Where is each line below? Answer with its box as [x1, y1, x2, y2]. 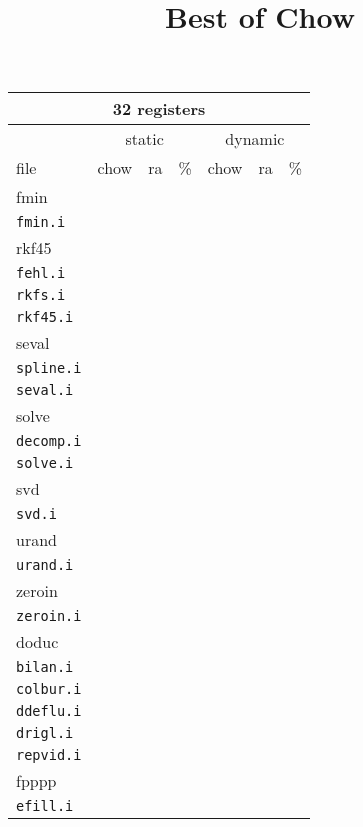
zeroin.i [16, 608, 82, 625]
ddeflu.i [16, 703, 82, 720]
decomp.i [16, 433, 82, 450]
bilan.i [16, 659, 74, 676]
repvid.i [16, 747, 82, 764]
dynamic [225, 127, 285, 151]
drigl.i [16, 725, 74, 742]
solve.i [16, 455, 74, 472]
